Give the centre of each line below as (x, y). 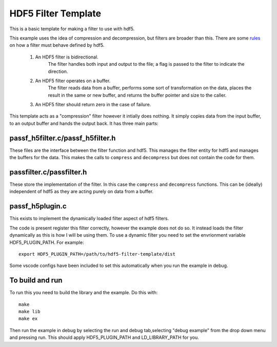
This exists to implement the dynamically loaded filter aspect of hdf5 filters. (89, 219)
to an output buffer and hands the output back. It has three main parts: (84, 123)
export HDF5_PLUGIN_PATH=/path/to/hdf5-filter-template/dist (97, 254)
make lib (29, 311)
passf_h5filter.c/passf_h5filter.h (63, 138)
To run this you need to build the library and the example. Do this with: (84, 293)
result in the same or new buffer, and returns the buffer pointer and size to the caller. (137, 95)
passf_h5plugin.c (38, 206)
